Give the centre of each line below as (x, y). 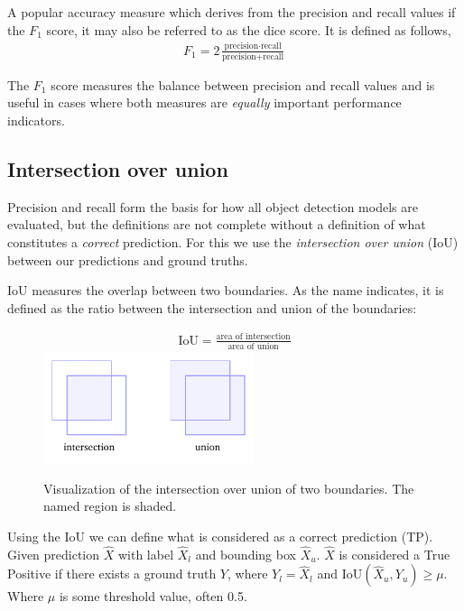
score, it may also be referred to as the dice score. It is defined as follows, (249, 29)
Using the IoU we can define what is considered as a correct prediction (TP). (220, 537)
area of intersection (253, 337)
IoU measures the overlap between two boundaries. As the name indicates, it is (226, 290)
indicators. (36, 120)
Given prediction (54, 554)
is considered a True (394, 554)
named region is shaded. (110, 506)
